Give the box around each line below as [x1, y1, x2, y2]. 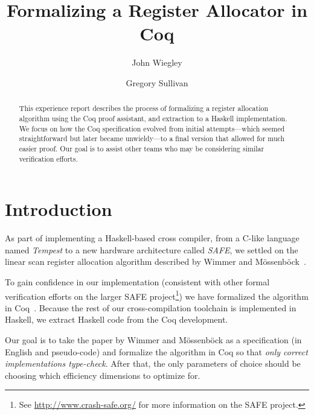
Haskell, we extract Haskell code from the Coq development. [5, 313, 228, 326]
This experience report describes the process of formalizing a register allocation [19, 103, 268, 113]
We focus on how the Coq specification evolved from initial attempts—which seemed [19, 123, 285, 133]
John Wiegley [132, 56, 182, 69]
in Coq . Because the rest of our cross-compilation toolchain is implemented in [5, 301, 296, 314]
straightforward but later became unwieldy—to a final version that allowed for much [19, 133, 285, 144]
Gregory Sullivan [126, 76, 188, 89]
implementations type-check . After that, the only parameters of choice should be [5, 357, 301, 370]
